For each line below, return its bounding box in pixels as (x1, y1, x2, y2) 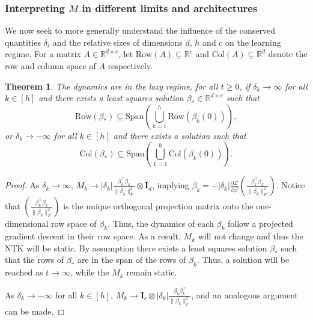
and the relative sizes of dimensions (52, 35, 183, 48)
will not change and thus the (198, 230, 303, 242)
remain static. (126, 266, 177, 278)
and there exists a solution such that (113, 129, 246, 141)
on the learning (225, 35, 281, 48)
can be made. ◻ (5, 305, 65, 318)
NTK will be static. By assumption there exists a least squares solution (5, 241, 267, 254)
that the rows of (5, 253, 64, 266)
